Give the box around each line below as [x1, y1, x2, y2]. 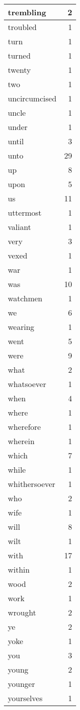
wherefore [8, 421, 41, 432]
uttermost [8, 207, 42, 218]
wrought [8, 607, 36, 618]
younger [8, 678, 35, 689]
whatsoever [8, 378, 46, 389]
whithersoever [8, 478, 55, 489]
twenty [8, 64, 31, 75]
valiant [8, 221, 31, 232]
